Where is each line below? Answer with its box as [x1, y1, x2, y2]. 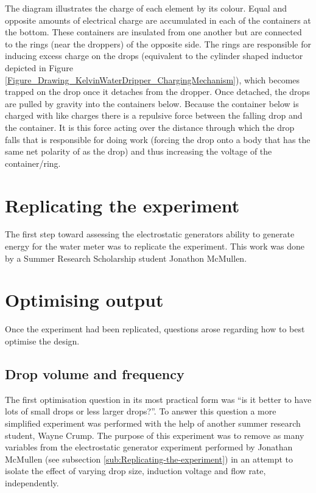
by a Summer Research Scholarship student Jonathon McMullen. [5, 251, 247, 264]
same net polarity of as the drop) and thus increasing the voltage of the [5, 145, 272, 158]
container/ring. [5, 156, 61, 169]
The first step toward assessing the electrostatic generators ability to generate [5, 228, 295, 240]
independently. [5, 476, 59, 489]
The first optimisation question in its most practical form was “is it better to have [5, 393, 312, 405]
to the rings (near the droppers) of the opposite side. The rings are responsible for [5, 37, 311, 50]
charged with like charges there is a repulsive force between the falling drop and [5, 109, 303, 122]
